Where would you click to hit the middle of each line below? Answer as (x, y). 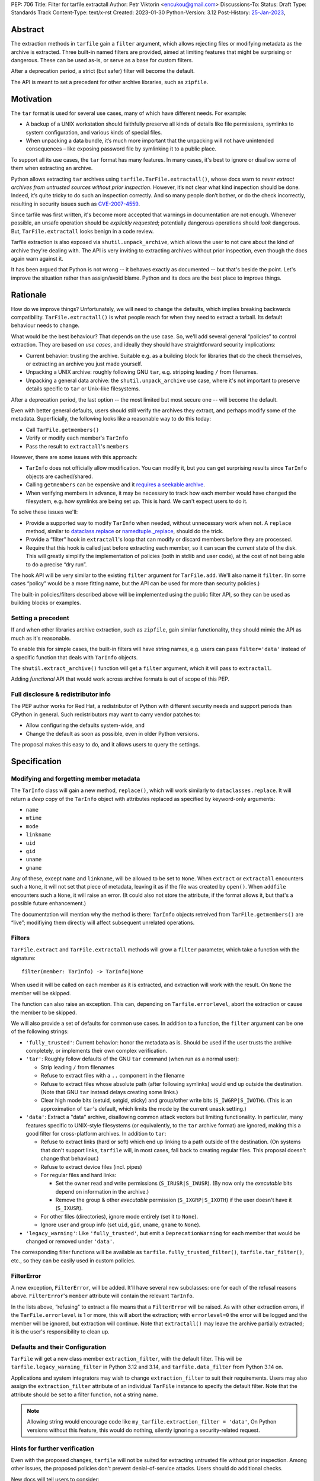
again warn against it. (37, 259)
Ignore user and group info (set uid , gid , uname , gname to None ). (121, 1225)
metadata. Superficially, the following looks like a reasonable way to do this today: (111, 419)
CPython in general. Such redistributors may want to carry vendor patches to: (106, 714)
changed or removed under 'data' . (70, 1242)
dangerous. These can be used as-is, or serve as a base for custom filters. (102, 60)
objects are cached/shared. (59, 476)
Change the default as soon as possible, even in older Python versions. (113, 733)
